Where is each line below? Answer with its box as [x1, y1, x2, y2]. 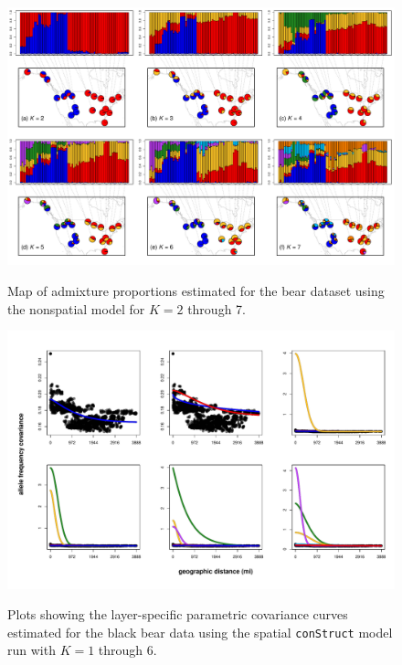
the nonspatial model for [7, 299, 145, 318]
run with [7, 640, 56, 660]
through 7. [187, 299, 246, 318]
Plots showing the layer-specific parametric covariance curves [7, 605, 348, 624]
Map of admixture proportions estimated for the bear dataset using [7, 280, 385, 300]
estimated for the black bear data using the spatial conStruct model [7, 622, 393, 641]
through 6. [98, 640, 157, 660]
